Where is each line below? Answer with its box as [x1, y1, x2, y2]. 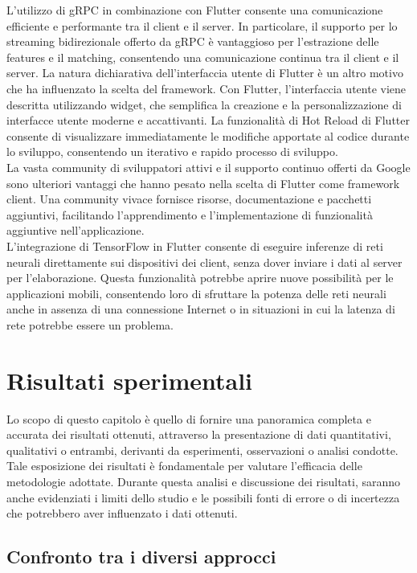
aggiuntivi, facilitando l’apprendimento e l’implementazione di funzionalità [6, 206, 373, 223]
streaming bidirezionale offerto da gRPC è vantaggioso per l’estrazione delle [6, 33, 379, 50]
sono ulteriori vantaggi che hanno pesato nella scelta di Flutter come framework [6, 174, 400, 191]
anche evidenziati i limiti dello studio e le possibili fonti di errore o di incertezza [6, 489, 400, 505]
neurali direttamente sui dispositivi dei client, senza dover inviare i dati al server [6, 253, 403, 270]
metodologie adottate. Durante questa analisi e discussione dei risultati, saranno [6, 473, 401, 489]
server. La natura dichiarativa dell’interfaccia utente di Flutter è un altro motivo [6, 64, 403, 81]
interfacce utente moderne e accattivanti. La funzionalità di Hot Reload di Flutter [6, 112, 410, 129]
